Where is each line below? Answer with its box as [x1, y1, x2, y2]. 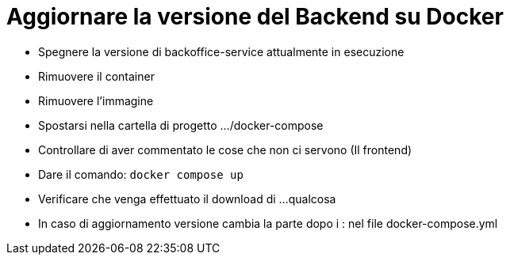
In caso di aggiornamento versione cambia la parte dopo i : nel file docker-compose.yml [38, 216, 498, 230]
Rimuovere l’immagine [38, 93, 154, 108]
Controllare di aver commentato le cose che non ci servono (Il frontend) [38, 142, 412, 157]
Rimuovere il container [38, 69, 155, 83]
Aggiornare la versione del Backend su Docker [6, 3, 504, 30]
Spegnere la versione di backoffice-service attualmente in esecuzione [38, 44, 405, 59]
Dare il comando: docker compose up [38, 167, 243, 181]
